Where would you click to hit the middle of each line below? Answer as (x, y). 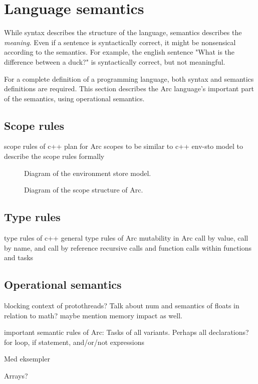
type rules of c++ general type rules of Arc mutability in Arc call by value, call (126, 238)
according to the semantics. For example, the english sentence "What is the (119, 52)
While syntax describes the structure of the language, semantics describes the (123, 32)
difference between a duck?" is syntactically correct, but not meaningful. (115, 61)
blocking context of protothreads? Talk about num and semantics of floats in (122, 306)
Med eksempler (27, 359)
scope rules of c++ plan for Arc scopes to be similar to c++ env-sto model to (123, 146)
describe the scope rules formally (54, 156)
